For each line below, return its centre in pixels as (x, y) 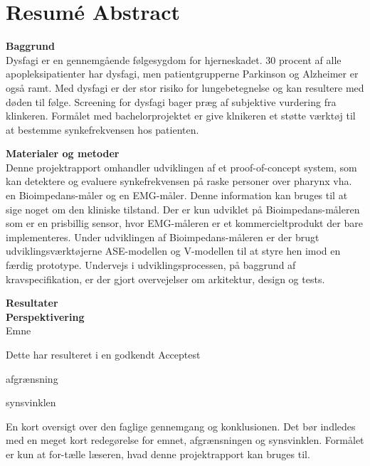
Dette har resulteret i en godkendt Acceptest (103, 354)
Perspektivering (45, 316)
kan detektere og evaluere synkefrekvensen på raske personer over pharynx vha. (179, 181)
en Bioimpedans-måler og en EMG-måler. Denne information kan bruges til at (177, 195)
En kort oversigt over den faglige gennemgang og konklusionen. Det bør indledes (181, 426)
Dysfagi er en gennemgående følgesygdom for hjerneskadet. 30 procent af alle (174, 59)
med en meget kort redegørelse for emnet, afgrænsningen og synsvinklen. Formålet (185, 440)
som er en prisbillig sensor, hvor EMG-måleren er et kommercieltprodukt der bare (184, 223)
